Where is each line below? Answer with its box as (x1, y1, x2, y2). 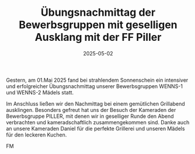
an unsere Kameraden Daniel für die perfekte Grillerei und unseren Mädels (6, 125, 185, 132)
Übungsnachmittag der (40, 6, 156, 19)
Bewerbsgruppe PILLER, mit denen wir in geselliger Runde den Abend (6, 113, 174, 120)
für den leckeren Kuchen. (6, 131, 67, 138)
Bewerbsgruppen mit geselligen (19, 18, 177, 32)
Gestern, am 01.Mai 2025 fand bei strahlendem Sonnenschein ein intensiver (6, 76, 189, 83)
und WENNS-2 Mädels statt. (6, 89, 74, 96)
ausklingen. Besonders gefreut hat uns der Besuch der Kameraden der (6, 106, 176, 113)
